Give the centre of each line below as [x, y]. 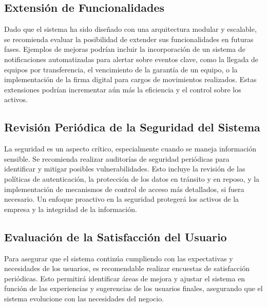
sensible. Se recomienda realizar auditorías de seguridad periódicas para [117, 158]
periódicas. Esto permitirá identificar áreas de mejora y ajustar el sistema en [125, 278]
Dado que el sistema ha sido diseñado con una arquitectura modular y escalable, [130, 29]
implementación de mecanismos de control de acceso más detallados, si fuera [124, 189]
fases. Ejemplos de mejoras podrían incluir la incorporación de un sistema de [125, 49]
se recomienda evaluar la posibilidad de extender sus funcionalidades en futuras [129, 39]
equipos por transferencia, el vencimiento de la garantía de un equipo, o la [121, 69]
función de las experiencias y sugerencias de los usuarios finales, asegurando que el [133, 288]
